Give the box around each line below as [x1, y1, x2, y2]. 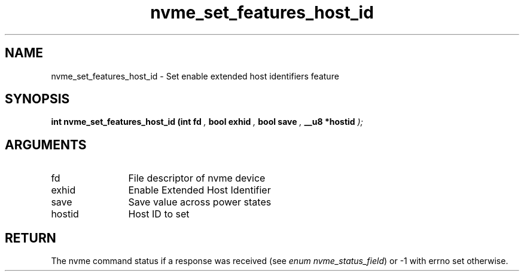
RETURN [5, 230, 56, 246]
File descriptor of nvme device [128, 172, 266, 185]
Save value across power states [128, 196, 272, 208]
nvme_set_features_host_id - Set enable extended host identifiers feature [51, 70, 339, 81]
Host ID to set [128, 208, 190, 220]
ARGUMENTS [5, 137, 87, 152]
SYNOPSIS [5, 91, 70, 107]
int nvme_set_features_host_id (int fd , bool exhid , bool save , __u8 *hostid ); [51, 116, 363, 127]
